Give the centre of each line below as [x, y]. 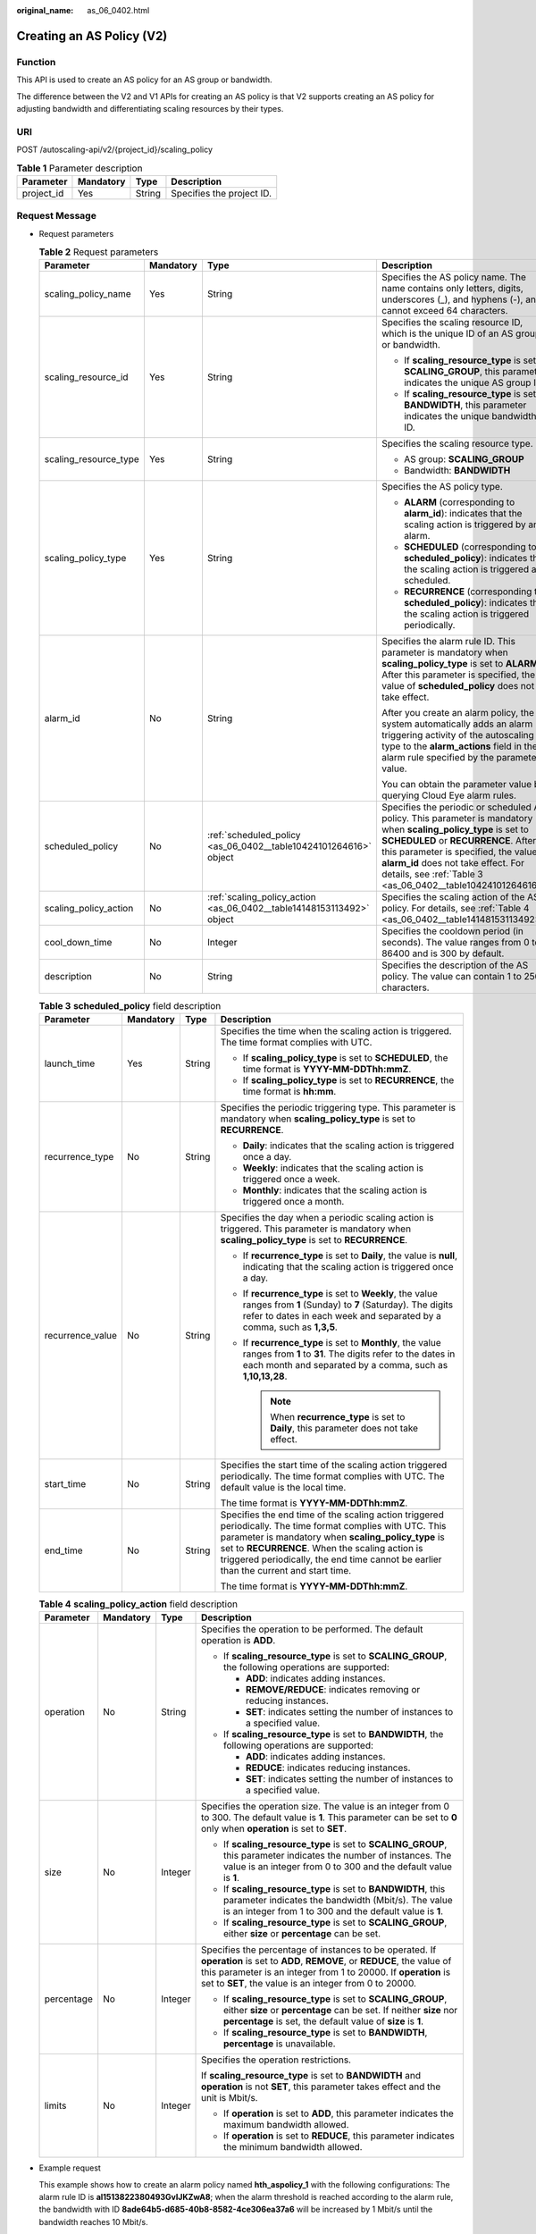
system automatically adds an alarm [457, 724]
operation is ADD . [239, 1641]
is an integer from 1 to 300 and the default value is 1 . [334, 1911]
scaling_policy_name [88, 294]
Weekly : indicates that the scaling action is [333, 1168]
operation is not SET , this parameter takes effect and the [321, 2087]
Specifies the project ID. [222, 193]
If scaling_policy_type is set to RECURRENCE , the [348, 1079]
